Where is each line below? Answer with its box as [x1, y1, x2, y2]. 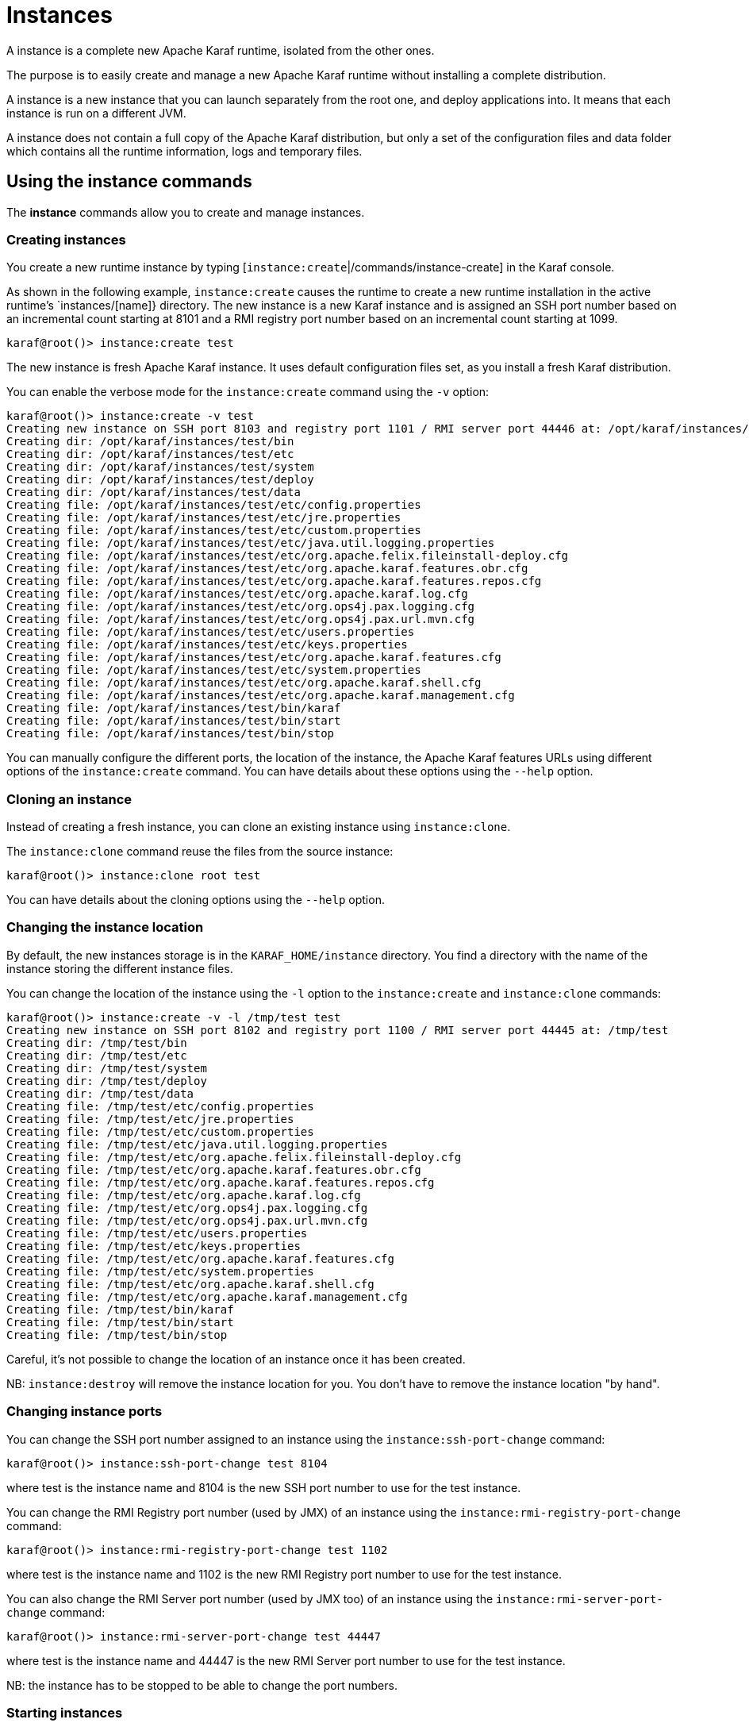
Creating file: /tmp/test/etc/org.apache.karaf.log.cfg [6, 1188, 361, 1202]
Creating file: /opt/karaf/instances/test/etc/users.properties [6, 625, 415, 639]
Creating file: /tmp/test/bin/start [6, 1315, 234, 1329]
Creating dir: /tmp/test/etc [6, 1048, 187, 1062]
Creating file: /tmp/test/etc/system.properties [6, 1264, 314, 1278]
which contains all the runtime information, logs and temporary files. [6, 144, 363, 158]
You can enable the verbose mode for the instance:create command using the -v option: [6, 385, 490, 399]
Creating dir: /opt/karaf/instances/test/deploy [6, 473, 314, 487]
